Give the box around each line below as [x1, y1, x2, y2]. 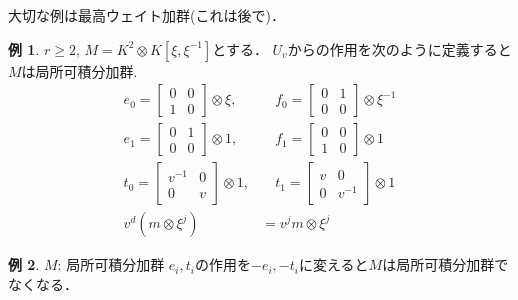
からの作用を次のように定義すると [287, 38, 512, 59]
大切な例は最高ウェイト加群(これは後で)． [8, 5, 285, 25]
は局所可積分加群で [382, 254, 509, 275]
